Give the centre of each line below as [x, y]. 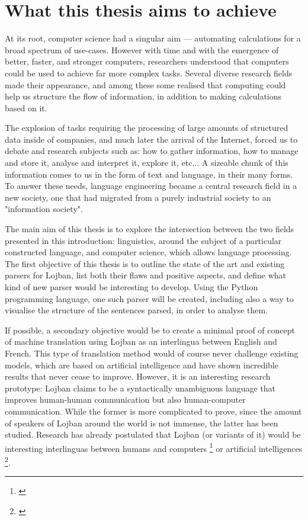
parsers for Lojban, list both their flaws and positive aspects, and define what [145, 275]
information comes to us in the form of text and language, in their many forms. [149, 174]
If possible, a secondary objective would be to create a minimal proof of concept [150, 330]
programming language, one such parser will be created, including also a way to [149, 298]
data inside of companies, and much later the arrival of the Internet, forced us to [151, 139]
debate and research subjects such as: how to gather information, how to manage [152, 151]
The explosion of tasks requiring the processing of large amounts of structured [147, 128]
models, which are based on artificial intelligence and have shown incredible [142, 365]
